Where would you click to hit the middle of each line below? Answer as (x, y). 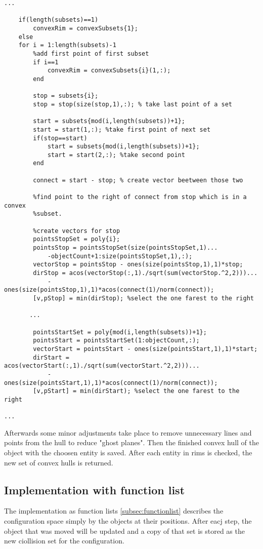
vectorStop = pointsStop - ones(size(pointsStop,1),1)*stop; (138, 265)
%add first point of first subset (91, 53)
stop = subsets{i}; (66, 96)
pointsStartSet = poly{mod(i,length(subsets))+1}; (120, 332)
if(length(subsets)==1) (58, 20)
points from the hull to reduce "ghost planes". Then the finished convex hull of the (131, 442)
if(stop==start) (60, 138)
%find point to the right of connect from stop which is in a (140, 197)
